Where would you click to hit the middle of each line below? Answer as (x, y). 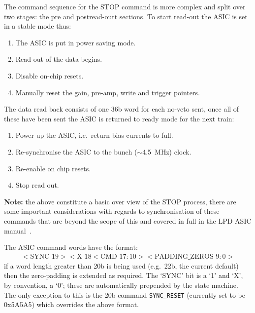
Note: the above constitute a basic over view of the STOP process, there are (120, 201)
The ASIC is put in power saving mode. (76, 42)
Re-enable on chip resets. (53, 168)
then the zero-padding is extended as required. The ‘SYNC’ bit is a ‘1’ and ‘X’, (124, 275)
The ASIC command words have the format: (71, 247)
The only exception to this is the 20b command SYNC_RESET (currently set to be (125, 294)
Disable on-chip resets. (49, 75)
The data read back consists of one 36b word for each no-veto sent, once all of (122, 109)
